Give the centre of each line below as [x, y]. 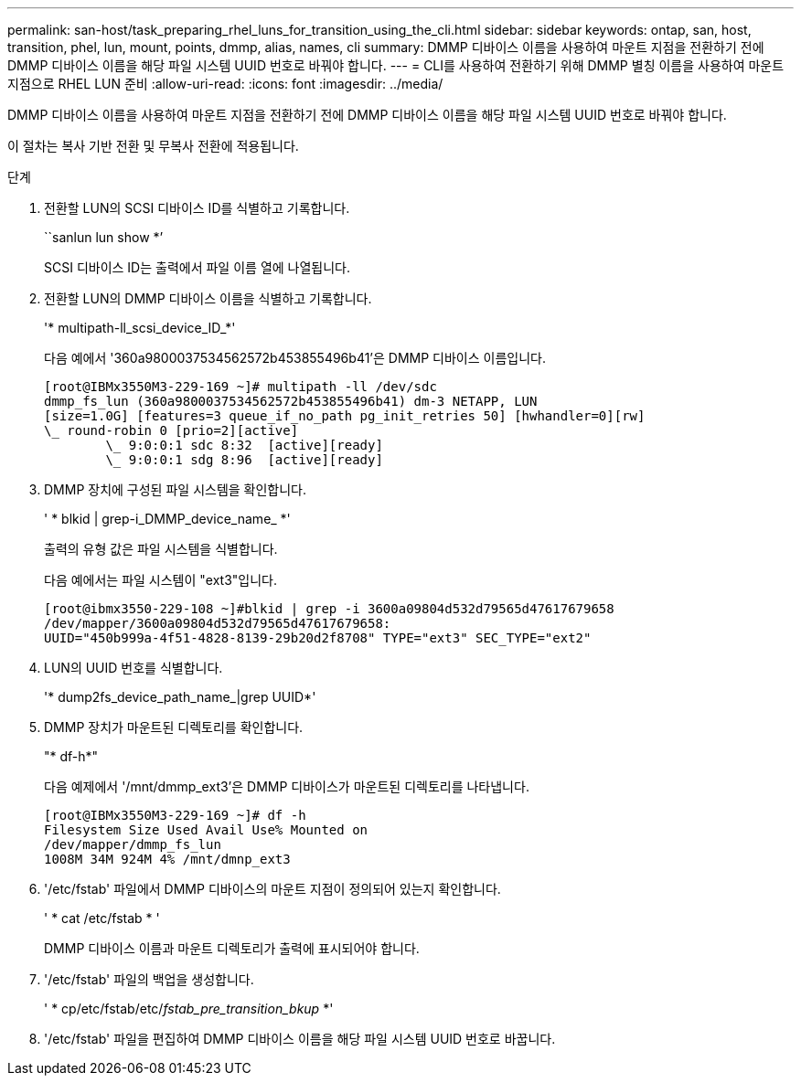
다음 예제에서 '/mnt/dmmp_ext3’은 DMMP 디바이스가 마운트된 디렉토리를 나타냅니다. [287, 786]
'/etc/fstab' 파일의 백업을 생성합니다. [149, 979]
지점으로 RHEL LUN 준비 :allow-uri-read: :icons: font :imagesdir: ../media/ [225, 84]
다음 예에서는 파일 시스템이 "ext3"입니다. [161, 580]
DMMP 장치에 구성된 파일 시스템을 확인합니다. [176, 489]
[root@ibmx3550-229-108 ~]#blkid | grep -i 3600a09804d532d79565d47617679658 [329, 609]
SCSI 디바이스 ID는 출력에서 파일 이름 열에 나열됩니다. [198, 267]
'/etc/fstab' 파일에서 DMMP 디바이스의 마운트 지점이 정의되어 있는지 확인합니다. [272, 889]
